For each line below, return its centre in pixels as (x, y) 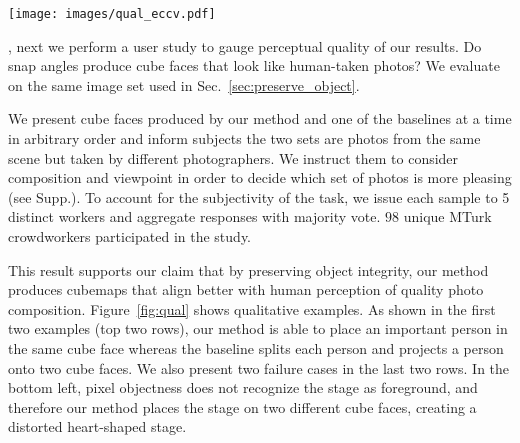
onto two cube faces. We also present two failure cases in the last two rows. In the (259, 367)
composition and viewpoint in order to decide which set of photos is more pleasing (260, 177)
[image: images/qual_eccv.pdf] (112, 14)
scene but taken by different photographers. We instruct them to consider (233, 157)
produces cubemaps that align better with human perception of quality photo (246, 289)
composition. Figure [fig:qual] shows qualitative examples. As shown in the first (252, 308)
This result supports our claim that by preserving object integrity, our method (248, 269)
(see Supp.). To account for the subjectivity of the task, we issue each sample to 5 (259, 196)
